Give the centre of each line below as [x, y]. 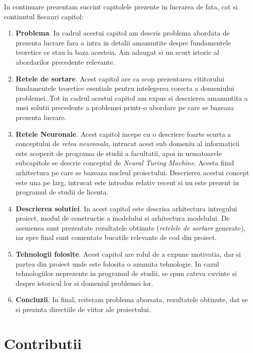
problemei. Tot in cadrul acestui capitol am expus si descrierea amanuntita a [132, 98]
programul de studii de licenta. [62, 192]
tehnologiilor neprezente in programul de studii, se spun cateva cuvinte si [126, 273]
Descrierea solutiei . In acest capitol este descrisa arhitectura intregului [126, 208]
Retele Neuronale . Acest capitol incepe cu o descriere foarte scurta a [123, 134]
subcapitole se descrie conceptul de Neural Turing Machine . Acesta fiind [125, 163]
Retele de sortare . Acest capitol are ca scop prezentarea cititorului [120, 78]
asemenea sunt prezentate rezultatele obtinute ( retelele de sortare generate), [130, 227]
